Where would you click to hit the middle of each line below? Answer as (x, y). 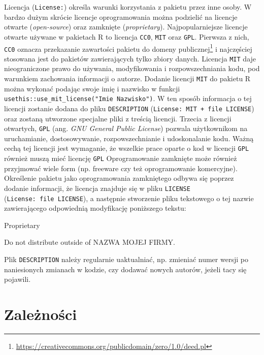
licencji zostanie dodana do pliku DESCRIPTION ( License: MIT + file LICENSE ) (129, 108)
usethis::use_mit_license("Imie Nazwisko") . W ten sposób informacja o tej (128, 98)
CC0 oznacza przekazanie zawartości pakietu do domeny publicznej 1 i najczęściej (128, 48)
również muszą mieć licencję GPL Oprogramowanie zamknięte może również (121, 158)
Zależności (41, 314)
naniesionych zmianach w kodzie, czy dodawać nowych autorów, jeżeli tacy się (125, 269)
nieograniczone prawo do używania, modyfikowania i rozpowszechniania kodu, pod (132, 68)
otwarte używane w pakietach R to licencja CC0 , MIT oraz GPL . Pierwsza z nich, (127, 36)
